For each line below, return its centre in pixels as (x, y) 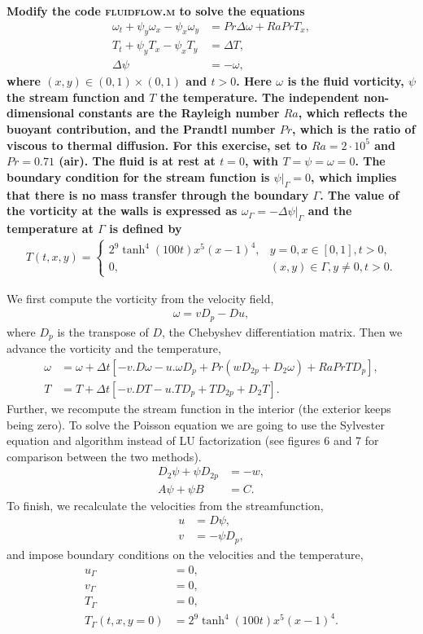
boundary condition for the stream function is (138, 176)
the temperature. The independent (259, 97)
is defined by (146, 229)
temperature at (50, 229)
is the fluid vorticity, (346, 81)
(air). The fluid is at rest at (137, 161)
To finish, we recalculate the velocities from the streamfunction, (165, 505)
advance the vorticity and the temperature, (114, 348)
